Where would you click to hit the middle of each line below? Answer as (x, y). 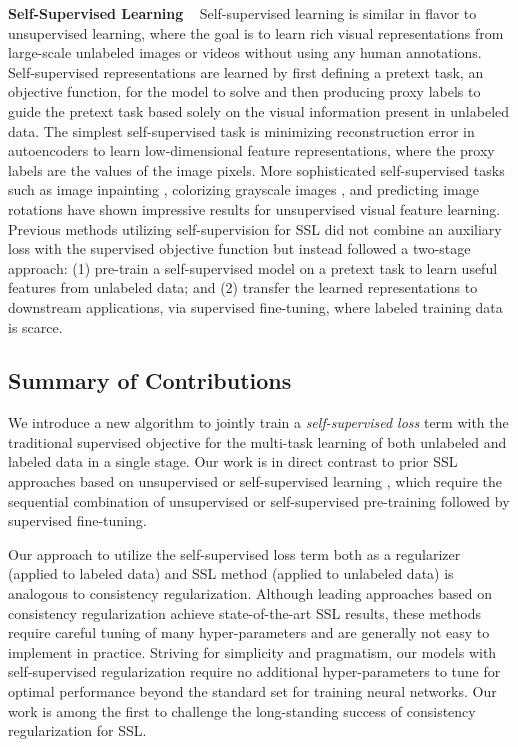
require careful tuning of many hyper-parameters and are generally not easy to (249, 632)
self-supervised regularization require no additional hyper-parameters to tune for (254, 671)
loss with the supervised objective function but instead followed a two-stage (239, 248)
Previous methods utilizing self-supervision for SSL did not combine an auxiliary (255, 228)
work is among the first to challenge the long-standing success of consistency (242, 710)
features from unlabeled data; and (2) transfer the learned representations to (243, 287)
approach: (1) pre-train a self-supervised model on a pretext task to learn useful (253, 267)
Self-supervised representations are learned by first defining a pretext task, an (246, 71)
